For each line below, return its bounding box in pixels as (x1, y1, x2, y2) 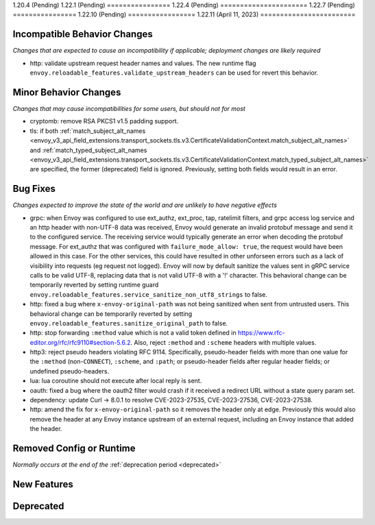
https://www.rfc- (237, 329, 285, 337)
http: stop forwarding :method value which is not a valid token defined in (29, 329, 237, 337)
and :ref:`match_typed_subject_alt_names (29, 146, 147, 154)
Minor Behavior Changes (12, 86, 121, 98)
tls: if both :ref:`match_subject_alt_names (29, 127, 146, 135)
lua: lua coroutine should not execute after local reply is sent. (29, 377, 202, 385)
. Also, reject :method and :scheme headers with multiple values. (130, 338, 317, 346)
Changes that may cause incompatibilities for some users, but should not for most (12, 104, 246, 112)
